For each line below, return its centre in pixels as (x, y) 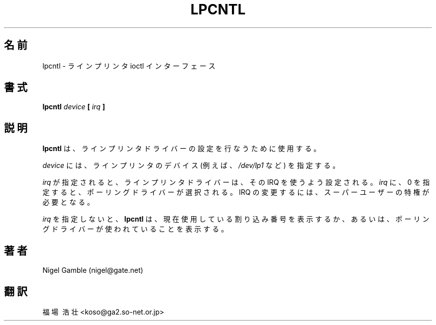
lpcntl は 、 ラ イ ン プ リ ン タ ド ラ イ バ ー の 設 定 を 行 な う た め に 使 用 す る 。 (182, 149)
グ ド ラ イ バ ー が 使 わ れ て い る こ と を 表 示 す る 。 (135, 229)
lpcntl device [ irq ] (74, 107)
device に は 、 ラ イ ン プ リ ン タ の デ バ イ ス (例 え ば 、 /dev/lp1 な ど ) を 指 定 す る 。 (191, 165)
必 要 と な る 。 (68, 202)
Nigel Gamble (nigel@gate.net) (93, 270)
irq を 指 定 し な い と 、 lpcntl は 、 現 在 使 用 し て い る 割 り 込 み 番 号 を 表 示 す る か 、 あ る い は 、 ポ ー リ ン (236, 219)
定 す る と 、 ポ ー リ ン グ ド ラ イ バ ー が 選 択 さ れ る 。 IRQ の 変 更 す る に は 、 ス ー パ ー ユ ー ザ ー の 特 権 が (236, 192)
